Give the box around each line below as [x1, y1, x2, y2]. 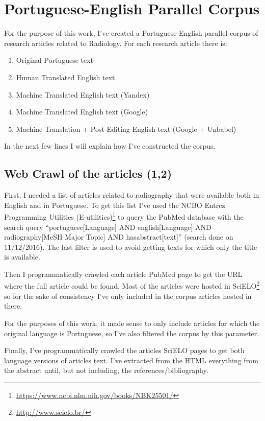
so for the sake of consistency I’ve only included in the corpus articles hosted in [4, 290, 252, 301]
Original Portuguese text [16, 55, 94, 65]
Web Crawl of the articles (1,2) [4, 166, 172, 181]
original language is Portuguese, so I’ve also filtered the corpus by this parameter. [4, 328, 259, 338]
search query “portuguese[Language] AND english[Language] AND [4, 221, 211, 232]
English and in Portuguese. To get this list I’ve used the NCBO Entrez [4, 199, 225, 210]
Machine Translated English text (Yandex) [16, 89, 150, 100]
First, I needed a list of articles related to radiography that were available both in [4, 190, 259, 200]
